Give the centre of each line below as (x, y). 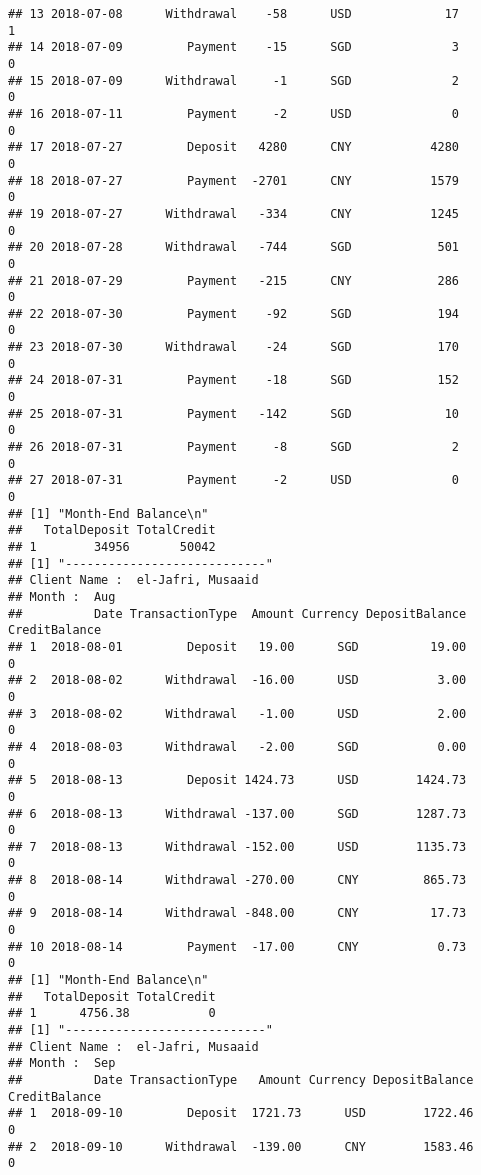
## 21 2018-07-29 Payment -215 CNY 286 (234, 280)
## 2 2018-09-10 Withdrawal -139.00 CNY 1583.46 (241, 1146)
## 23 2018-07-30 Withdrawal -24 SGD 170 (234, 347)
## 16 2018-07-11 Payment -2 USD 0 (234, 113)
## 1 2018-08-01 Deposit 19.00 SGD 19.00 (237, 646)
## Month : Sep (62, 1063)
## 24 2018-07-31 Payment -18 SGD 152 (234, 380)
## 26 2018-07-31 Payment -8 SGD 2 (234, 447)
